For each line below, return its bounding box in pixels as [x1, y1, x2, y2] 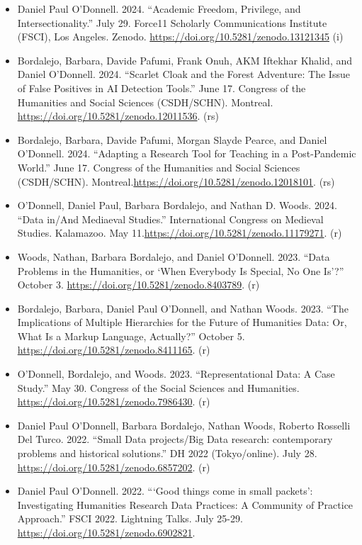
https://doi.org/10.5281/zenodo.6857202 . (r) [17, 459, 210, 474]
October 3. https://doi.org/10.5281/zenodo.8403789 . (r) [17, 277, 260, 292]
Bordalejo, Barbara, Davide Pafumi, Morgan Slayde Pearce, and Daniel [17, 132, 327, 147]
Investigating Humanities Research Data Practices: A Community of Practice [17, 497, 353, 512]
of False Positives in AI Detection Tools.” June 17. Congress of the [17, 80, 306, 95]
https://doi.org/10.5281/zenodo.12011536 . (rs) [17, 108, 219, 123]
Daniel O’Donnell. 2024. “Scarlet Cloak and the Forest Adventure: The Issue [17, 67, 350, 82]
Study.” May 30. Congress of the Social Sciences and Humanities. [17, 380, 300, 395]
